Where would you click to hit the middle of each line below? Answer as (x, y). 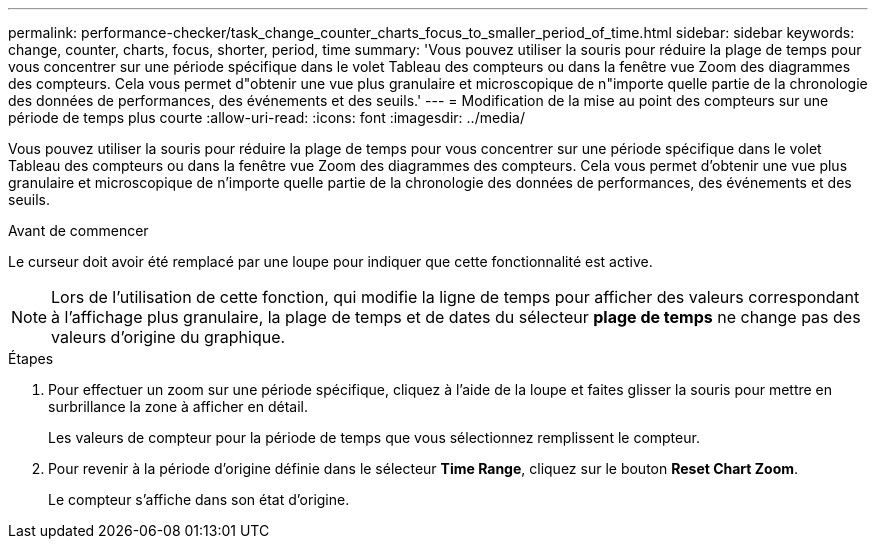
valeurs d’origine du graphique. (168, 337)
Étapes (31, 358)
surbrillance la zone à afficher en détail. (178, 406)
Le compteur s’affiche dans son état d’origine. (199, 499)
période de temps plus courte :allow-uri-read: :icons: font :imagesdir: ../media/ (266, 117)
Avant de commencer (78, 230)
